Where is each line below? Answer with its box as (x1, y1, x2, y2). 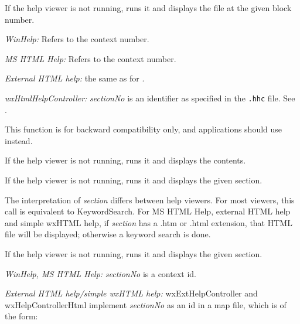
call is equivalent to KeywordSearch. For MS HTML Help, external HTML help (5, 205, 291, 217)
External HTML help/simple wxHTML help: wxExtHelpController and (5, 287, 258, 299)
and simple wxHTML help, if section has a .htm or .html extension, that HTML (5, 216, 292, 228)
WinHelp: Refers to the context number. (5, 33, 149, 45)
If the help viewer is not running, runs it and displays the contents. (5, 154, 246, 166)
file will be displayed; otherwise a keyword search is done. (5, 228, 211, 240)
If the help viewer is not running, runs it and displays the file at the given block (5, 2, 292, 13)
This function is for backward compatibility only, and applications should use (5, 123, 282, 135)
